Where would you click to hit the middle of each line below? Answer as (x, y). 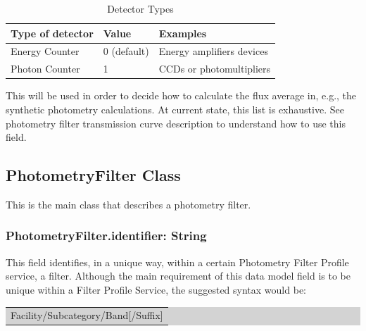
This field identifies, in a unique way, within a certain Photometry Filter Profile (177, 262)
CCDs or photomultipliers (215, 69)
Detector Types (140, 8)
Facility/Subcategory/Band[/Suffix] (87, 315)
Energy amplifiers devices (213, 51)
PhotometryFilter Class (93, 175)
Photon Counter (45, 69)
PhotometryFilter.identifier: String (106, 236)
